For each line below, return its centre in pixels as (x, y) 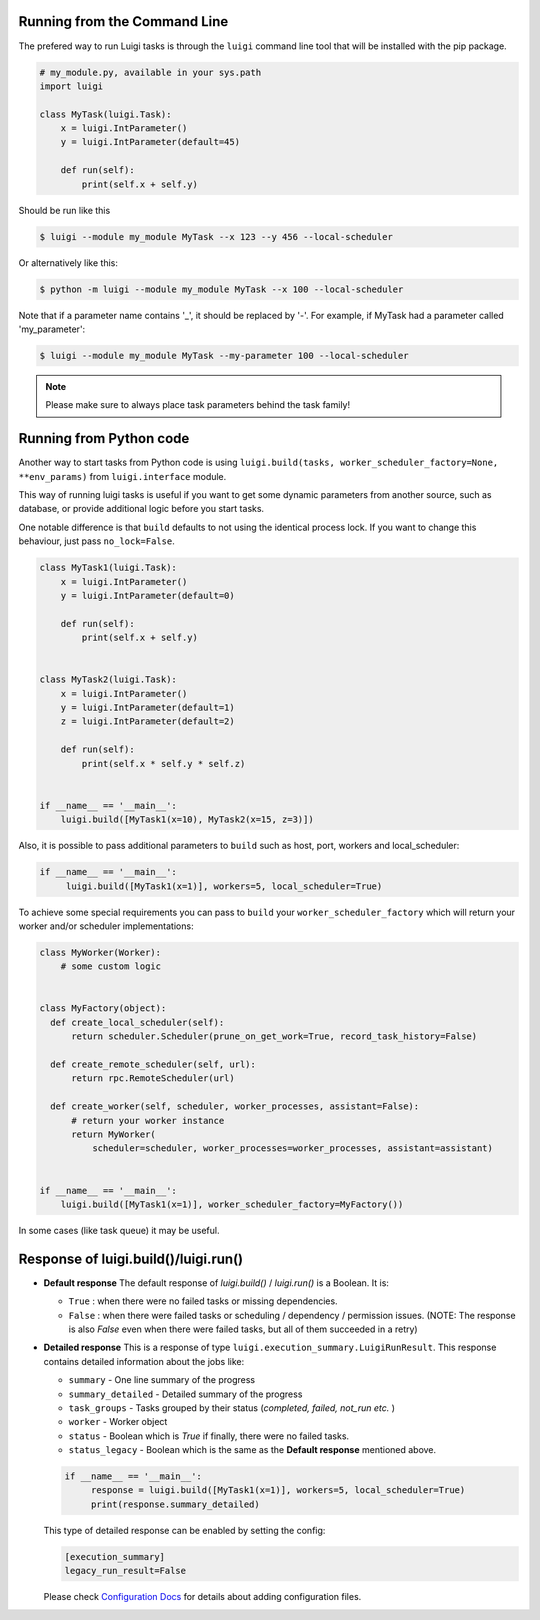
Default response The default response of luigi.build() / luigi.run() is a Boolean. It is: (216, 1282)
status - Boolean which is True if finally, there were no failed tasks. (209, 1436)
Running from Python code (104, 438)
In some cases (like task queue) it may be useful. (119, 1230)
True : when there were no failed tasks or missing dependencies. (203, 1301)
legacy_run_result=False (125, 1571)
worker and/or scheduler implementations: (106, 926)
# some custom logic (111, 966)
